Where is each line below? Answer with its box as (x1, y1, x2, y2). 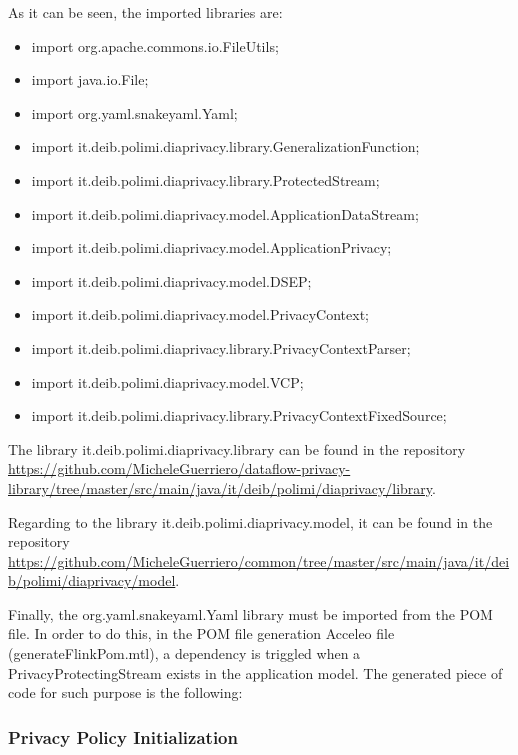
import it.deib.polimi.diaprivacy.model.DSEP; (31, 270, 312, 291)
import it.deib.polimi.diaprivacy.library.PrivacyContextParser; (31, 337, 411, 358)
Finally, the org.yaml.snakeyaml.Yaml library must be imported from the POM (8, 603, 493, 624)
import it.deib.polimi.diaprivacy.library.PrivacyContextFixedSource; (31, 405, 447, 426)
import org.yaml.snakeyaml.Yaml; (31, 102, 238, 123)
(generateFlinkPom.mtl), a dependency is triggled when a (8, 643, 361, 664)
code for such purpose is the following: (8, 682, 243, 703)
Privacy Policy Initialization (8, 724, 238, 749)
